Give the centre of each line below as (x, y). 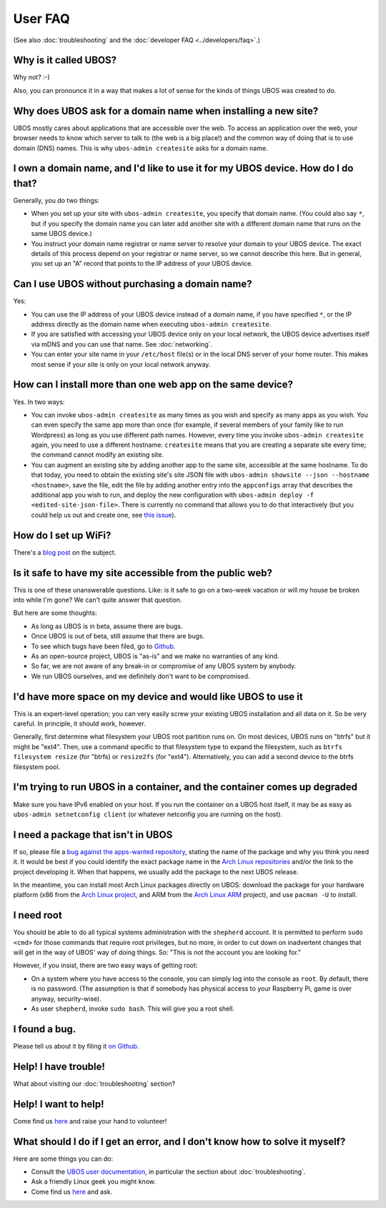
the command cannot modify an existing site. (98, 455)
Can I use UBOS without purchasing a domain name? (133, 284)
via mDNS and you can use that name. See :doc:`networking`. (122, 344)
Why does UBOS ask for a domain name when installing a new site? (166, 111)
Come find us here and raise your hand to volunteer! (90, 1121)
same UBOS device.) (61, 234)
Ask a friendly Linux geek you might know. (94, 1182)
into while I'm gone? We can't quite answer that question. (98, 600)
